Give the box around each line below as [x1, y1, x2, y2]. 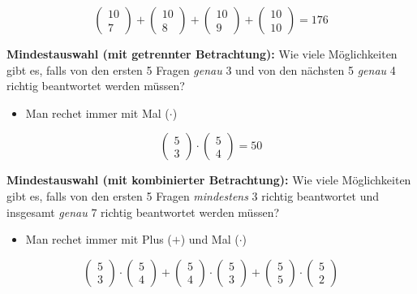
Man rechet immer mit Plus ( [25, 231, 172, 248]
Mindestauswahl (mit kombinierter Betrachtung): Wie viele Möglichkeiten [6, 171, 411, 188]
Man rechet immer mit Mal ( [25, 104, 170, 121]
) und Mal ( [180, 231, 239, 248]
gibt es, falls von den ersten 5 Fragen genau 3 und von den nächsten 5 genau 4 [6, 61, 396, 78]
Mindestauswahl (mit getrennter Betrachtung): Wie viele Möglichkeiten [6, 45, 398, 62]
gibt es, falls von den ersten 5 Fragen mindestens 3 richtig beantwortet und [6, 187, 380, 204]
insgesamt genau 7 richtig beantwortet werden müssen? [6, 203, 280, 220]
